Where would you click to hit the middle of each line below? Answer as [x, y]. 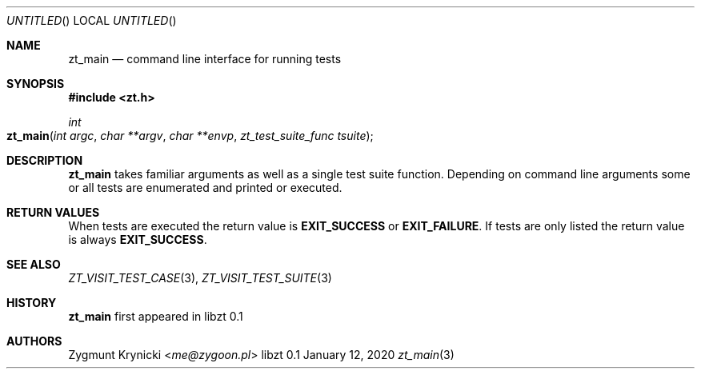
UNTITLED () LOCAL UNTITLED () [92, 20]
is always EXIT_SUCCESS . [138, 239]
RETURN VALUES [53, 212]
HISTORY [32, 303]
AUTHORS [34, 341]
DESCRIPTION [45, 160]
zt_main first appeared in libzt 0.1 [156, 316]
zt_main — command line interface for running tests [205, 59]
